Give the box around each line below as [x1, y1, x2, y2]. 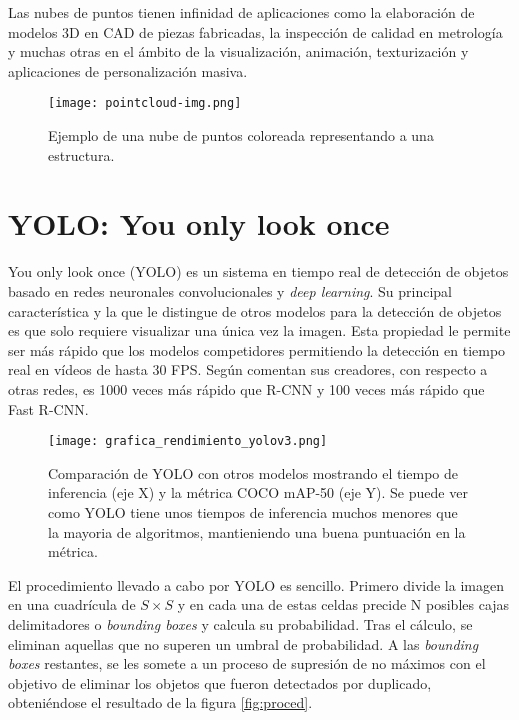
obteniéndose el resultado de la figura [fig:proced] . [8, 692, 313, 713]
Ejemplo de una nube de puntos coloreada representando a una [48, 125, 434, 146]
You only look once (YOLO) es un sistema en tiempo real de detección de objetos [8, 261, 509, 282]
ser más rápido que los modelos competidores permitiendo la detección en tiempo [8, 339, 506, 360]
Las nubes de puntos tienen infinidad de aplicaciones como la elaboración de [8, 2, 475, 22]
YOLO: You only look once [8, 203, 390, 244]
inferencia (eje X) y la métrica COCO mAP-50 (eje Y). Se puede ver [48, 482, 468, 503]
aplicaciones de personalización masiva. [8, 60, 248, 81]
